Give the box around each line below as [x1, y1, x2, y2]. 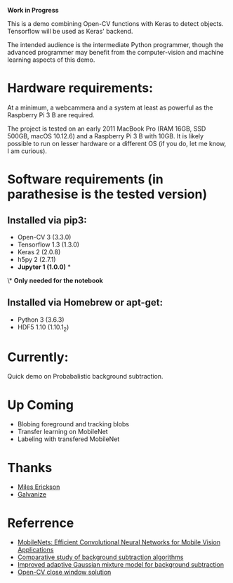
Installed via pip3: [7, 214, 88, 226]
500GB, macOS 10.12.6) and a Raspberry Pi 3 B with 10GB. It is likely [7, 131, 204, 140]
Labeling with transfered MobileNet [17, 435, 120, 443]
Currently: [7, 349, 69, 365]
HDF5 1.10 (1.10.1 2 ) [17, 322, 69, 333]
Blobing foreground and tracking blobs [17, 420, 130, 428]
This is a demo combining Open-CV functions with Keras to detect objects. [7, 20, 224, 27]
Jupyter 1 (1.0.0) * [17, 263, 72, 271]
